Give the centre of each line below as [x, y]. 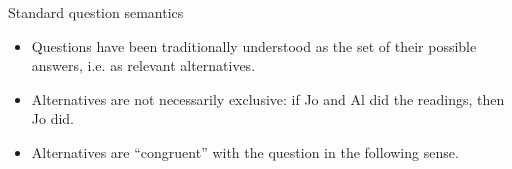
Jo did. [53, 118]
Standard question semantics [96, 12]
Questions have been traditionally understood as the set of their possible [254, 45]
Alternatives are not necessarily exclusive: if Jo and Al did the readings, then [268, 98]
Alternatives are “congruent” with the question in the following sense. [245, 151]
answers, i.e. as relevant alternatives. [143, 65]
